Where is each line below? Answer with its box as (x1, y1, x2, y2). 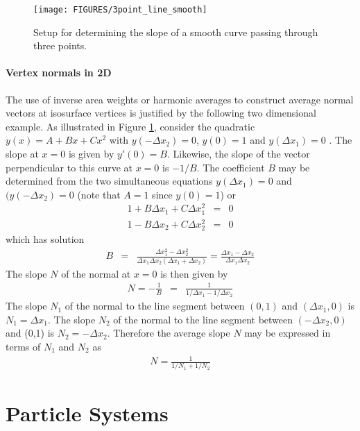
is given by (68, 146, 114, 161)
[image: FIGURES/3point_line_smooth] (33, 5, 207, 15)
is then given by (160, 266, 228, 280)
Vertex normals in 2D (6, 65, 112, 80)
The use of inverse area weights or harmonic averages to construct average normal (6, 92, 354, 106)
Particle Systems (6, 398, 169, 427)
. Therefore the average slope (107, 326, 230, 340)
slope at (6, 146, 39, 161)
